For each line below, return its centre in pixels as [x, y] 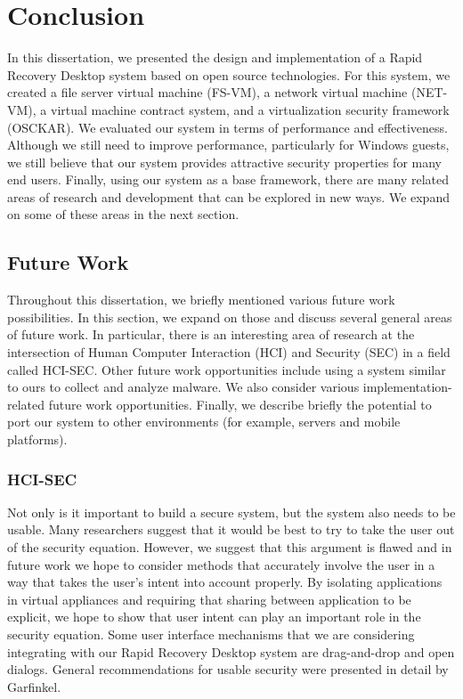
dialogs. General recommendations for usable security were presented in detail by [228, 669]
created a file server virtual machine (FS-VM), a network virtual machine [207, 92]
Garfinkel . [34, 686]
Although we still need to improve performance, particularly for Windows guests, [228, 145]
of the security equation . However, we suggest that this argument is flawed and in [230, 547]
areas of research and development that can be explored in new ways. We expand [228, 196]
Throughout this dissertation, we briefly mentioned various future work [201, 300]
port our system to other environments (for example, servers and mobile [204, 422]
